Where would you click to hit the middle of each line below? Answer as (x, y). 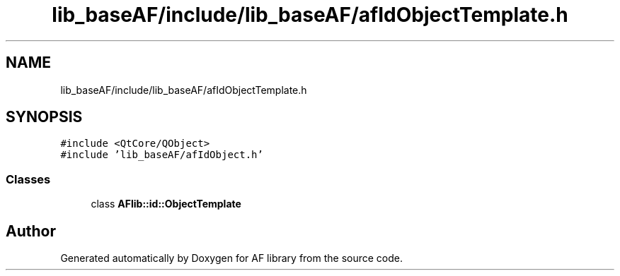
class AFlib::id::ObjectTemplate (166, 204)
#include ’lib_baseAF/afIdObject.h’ (162, 155)
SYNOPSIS (44, 117)
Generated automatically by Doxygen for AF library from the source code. (232, 258)
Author (31, 231)
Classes (28, 179)
